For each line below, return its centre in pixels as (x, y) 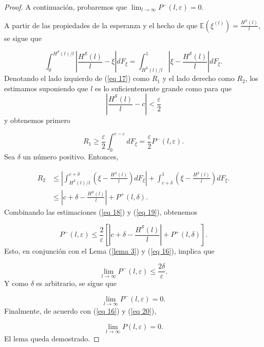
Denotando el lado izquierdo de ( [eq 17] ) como (77, 78)
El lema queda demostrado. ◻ (52, 338)
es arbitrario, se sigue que (76, 283)
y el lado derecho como (199, 78)
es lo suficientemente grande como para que (163, 88)
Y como (16, 283)
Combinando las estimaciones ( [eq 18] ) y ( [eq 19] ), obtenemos (101, 211)
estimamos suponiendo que (46, 88)
